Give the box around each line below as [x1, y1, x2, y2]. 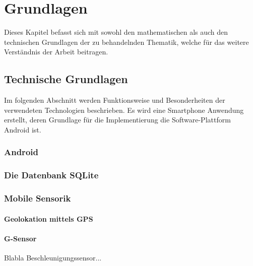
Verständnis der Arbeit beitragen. [4, 46, 108, 57]
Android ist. [4, 124, 41, 135]
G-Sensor [4, 233, 37, 243]
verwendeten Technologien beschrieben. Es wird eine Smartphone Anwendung [4, 104, 244, 115]
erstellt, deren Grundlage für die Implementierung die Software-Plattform [4, 114, 231, 125]
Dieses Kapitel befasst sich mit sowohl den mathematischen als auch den [4, 27, 228, 37]
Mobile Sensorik [4, 192, 71, 205]
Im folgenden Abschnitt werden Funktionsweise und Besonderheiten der [4, 95, 225, 105]
